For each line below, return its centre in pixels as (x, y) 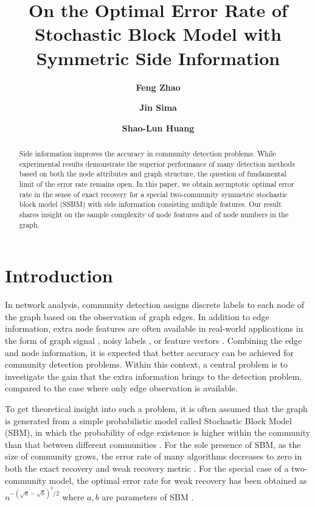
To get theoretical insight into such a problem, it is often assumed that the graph (156, 409)
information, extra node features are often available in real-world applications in (154, 328)
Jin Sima (158, 107)
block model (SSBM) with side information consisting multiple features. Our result (150, 204)
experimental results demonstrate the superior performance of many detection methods (157, 163)
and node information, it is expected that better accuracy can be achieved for (150, 352)
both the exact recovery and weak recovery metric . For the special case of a (147, 468)
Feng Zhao (158, 87)
